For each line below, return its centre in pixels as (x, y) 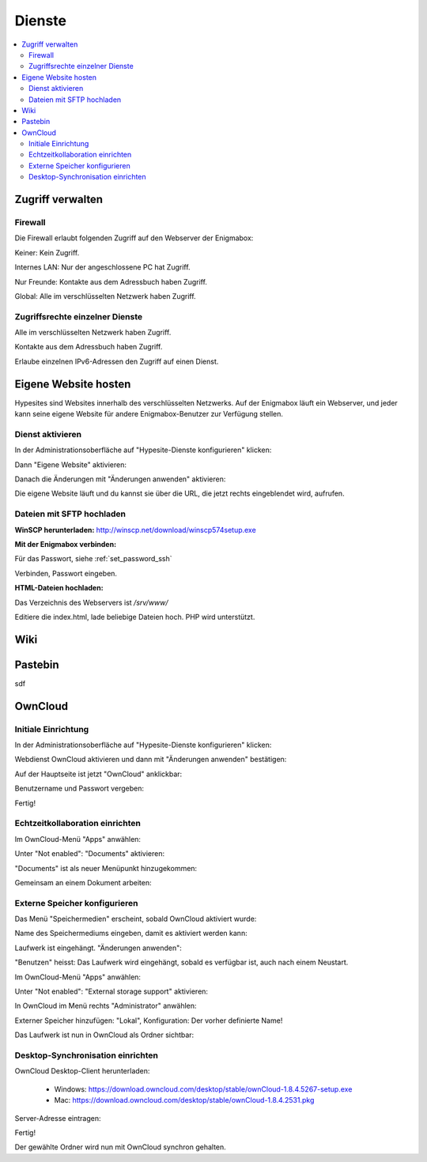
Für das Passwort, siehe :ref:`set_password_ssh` (94, 559)
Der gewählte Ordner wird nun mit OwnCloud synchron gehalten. (121, 1147)
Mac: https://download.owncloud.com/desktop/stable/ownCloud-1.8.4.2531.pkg (184, 1100)
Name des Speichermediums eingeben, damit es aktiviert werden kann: (131, 934)
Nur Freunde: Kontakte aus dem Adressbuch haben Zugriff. (111, 281)
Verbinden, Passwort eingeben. (66, 573)
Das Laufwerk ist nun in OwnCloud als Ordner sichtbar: (104, 1035)
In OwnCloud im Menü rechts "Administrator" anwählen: (106, 1006)
